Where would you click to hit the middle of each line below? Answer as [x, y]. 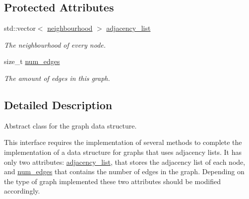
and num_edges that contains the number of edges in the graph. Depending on [124, 171]
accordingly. [22, 191]
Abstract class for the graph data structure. [70, 125]
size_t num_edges [32, 61]
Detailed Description [58, 104]
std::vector [20, 28]
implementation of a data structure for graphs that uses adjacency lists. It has [123, 152]
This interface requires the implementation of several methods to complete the [123, 142]
